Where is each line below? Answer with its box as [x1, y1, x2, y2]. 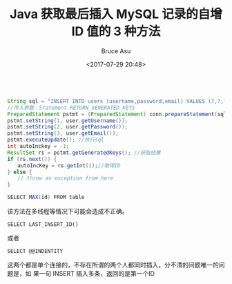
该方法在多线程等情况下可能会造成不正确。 [7, 207, 128, 216]
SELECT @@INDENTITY [7, 248, 64, 255]
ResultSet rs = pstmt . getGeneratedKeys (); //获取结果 [7, 149, 161, 156]
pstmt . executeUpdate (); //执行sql [7, 136, 105, 144]
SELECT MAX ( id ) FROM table [7, 194, 85, 201]
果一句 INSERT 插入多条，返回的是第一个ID [32, 269, 155, 278]
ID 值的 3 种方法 [71, 23, 161, 39]
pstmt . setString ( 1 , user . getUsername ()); [7, 117, 128, 124]
